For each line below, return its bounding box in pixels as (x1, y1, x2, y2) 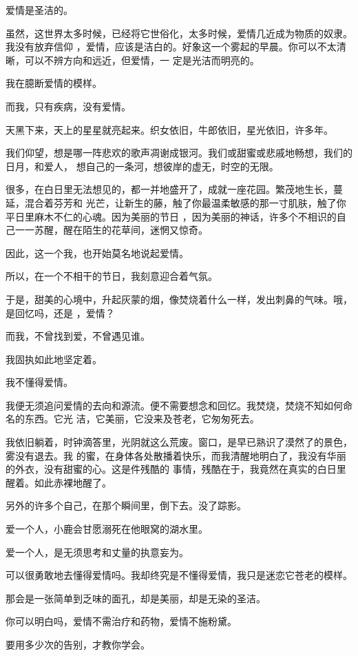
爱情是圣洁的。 (6, 3, 73, 17)
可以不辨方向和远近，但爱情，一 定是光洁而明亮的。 (24, 52, 260, 67)
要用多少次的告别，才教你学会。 (6, 637, 150, 651)
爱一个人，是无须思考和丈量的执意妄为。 (6, 544, 189, 559)
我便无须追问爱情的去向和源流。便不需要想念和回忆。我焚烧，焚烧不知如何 (6, 398, 343, 412)
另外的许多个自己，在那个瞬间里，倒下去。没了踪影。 (6, 498, 246, 513)
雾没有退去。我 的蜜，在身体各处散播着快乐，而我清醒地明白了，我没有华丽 (6, 448, 346, 462)
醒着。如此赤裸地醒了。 (6, 475, 112, 489)
